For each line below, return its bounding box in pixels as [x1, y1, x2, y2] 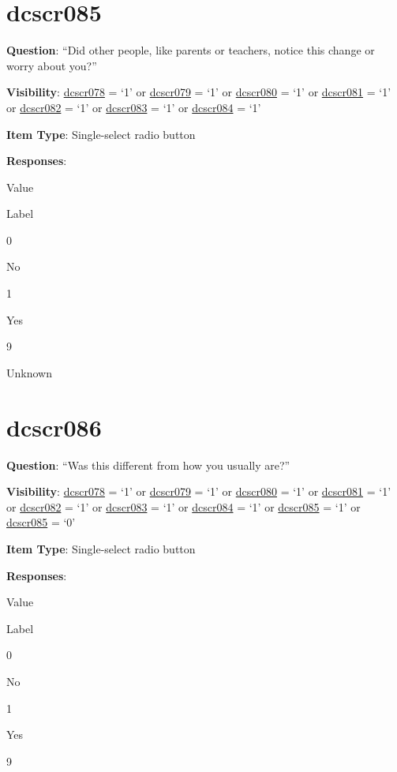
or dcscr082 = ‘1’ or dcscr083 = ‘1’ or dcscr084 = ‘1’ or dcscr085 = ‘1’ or [6, 498, 361, 515]
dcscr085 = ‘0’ [6, 514, 76, 530]
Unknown [6, 364, 52, 380]
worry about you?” [6, 57, 97, 73]
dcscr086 [6, 410, 102, 443]
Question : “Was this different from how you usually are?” [6, 456, 290, 473]
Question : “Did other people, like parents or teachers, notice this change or [6, 42, 375, 58]
